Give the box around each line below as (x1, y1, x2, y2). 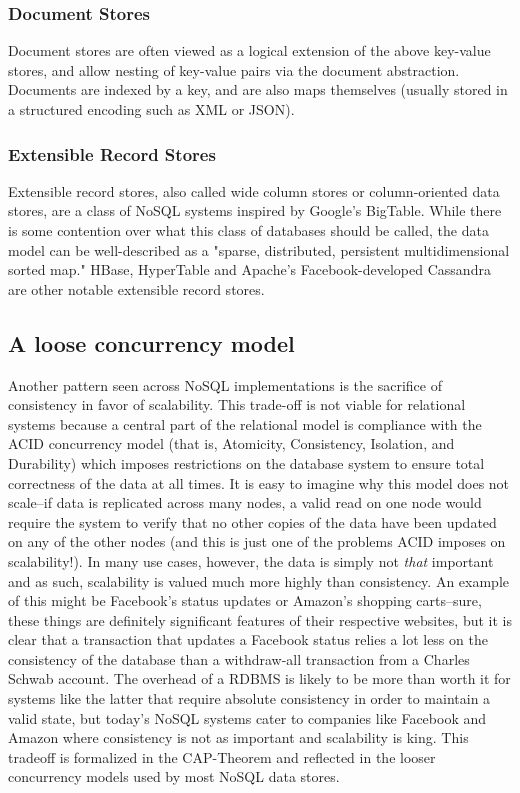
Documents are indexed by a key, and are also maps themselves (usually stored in (8, 79, 508, 100)
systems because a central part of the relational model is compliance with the (8, 413, 482, 434)
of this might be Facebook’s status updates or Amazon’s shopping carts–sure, (8, 590, 482, 611)
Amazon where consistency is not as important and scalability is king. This (8, 727, 469, 748)
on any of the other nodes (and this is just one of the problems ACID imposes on (8, 531, 506, 552)
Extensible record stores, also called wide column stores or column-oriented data (8, 180, 500, 201)
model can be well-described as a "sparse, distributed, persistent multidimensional (8, 239, 510, 260)
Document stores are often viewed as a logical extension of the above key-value (8, 40, 491, 61)
